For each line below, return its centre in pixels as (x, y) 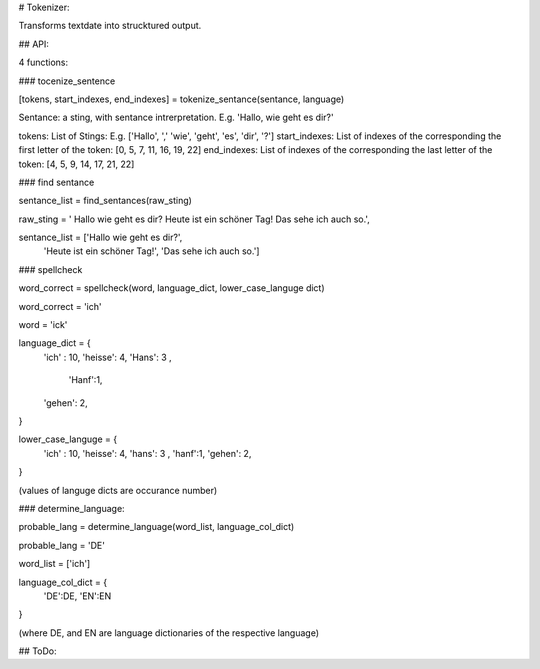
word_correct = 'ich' (60, 306)
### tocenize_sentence (67, 81)
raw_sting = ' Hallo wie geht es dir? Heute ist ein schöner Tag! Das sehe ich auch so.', (194, 219)
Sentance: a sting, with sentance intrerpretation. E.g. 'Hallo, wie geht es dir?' (176, 117)
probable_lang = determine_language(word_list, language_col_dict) (156, 527)
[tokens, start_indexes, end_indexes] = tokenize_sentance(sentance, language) (181, 99)
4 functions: (43, 62)
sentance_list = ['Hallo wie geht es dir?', (100, 237)
